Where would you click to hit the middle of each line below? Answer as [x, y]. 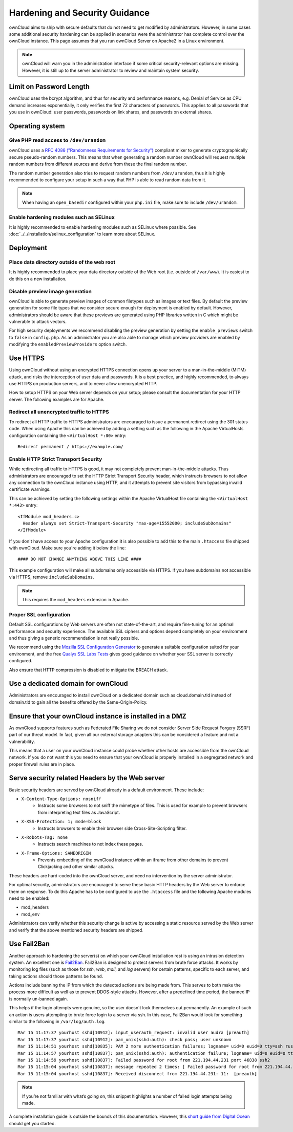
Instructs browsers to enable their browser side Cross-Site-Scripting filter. [112, 828]
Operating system [37, 126]
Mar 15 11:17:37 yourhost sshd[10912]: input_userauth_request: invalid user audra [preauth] [134, 1033]
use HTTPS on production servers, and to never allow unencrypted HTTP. [83, 383]
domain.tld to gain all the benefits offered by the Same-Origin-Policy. [78, 702]
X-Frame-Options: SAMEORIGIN [56, 853]
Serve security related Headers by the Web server [87, 778]
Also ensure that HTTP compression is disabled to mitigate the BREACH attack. [88, 670]
